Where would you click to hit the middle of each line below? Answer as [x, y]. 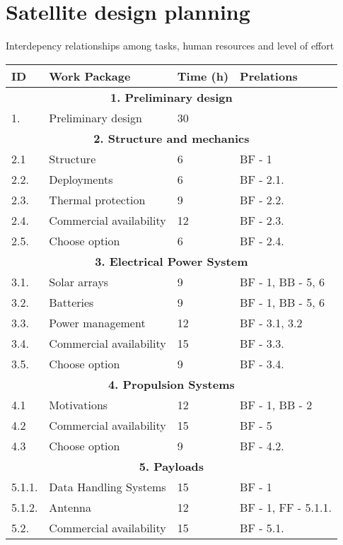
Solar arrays [79, 281]
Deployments [81, 179]
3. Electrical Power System [171, 261]
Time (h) [203, 76]
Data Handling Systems [107, 486]
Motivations [79, 404]
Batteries [71, 302]
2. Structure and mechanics [171, 138]
